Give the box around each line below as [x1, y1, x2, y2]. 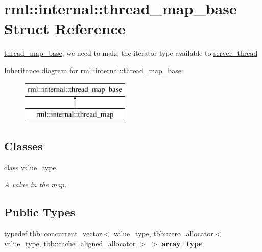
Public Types [4, 204, 76, 220]
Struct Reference [4, 18, 126, 39]
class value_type [4, 162, 56, 172]
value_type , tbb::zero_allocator [113, 228, 213, 239]
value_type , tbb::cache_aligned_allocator [4, 238, 136, 248]
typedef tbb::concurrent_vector [4, 228, 102, 239]
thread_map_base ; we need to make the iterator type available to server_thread [4, 48, 258, 58]
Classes [4, 138, 43, 154]
